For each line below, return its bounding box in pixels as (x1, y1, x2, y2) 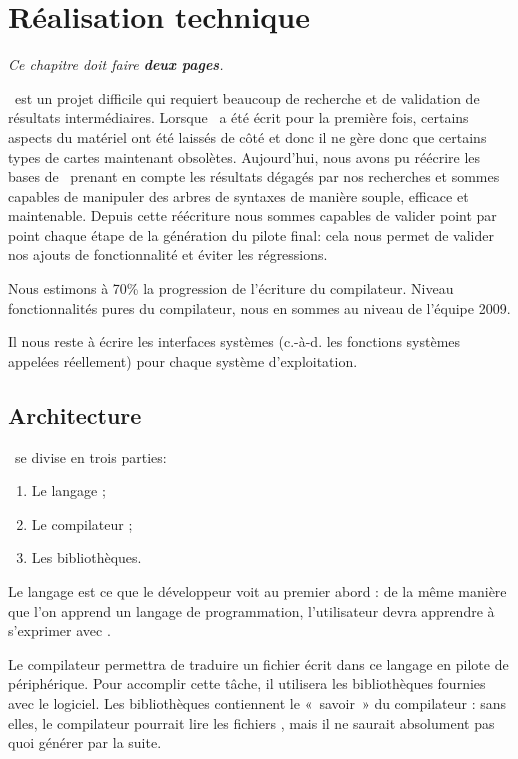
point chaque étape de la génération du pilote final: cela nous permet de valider (8, 224, 494, 245)
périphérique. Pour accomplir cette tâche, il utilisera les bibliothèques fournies (8, 673, 486, 694)
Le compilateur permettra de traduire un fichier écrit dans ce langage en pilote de (8, 653, 509, 674)
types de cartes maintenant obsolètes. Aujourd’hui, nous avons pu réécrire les (8, 146, 481, 167)
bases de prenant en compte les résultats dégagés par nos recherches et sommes (8, 166, 500, 187)
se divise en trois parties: (14, 446, 167, 467)
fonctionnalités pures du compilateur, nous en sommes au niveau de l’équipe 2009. (8, 297, 511, 318)
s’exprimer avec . (8, 620, 111, 641)
